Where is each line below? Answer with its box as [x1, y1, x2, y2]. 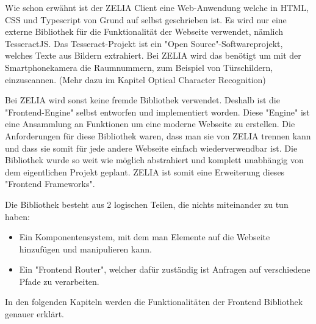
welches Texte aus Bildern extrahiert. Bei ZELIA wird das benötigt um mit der [5, 49, 301, 62]
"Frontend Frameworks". [5, 177, 95, 190]
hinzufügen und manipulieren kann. [19, 242, 152, 255]
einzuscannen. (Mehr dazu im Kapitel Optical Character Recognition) [5, 73, 266, 86]
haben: [5, 210, 30, 223]
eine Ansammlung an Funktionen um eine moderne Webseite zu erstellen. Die [5, 117, 295, 130]
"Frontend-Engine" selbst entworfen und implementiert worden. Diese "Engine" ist [5, 105, 310, 118]
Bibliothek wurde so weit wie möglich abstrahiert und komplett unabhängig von [5, 153, 304, 166]
